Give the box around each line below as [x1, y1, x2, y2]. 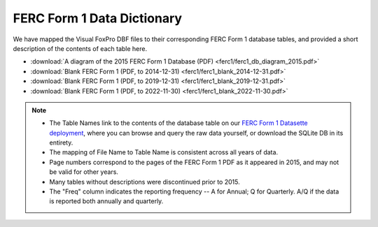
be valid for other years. [49, 168, 119, 176]
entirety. [49, 138, 73, 147]
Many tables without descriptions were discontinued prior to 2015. [49, 177, 241, 186]
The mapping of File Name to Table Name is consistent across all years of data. [49, 148, 279, 156]
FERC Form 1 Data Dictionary [13, 10, 182, 26]
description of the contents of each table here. [13, 44, 147, 52]
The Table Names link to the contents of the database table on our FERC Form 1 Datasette [49, 119, 308, 127]
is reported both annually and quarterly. [49, 197, 164, 205]
